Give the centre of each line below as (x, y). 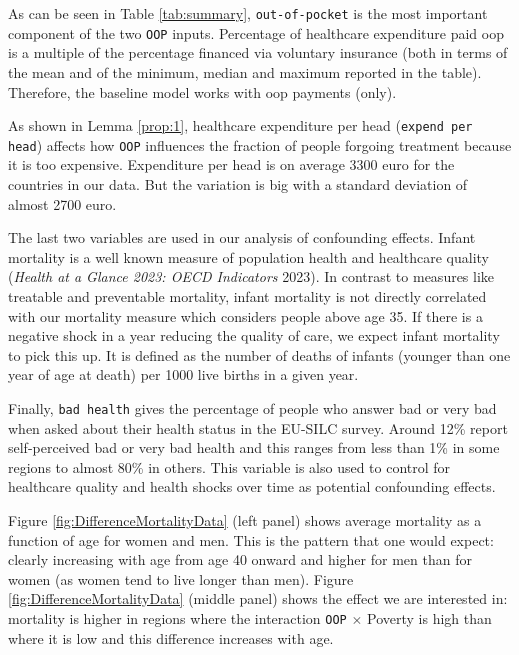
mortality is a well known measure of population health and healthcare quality (248, 256)
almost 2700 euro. (62, 203)
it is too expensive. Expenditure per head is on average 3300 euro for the (231, 164)
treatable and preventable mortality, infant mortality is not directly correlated (247, 295)
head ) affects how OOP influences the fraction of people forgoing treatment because (260, 144)
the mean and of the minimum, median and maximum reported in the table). (245, 71)
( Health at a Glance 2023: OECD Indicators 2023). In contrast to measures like (251, 276)
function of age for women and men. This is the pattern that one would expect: (251, 539)
